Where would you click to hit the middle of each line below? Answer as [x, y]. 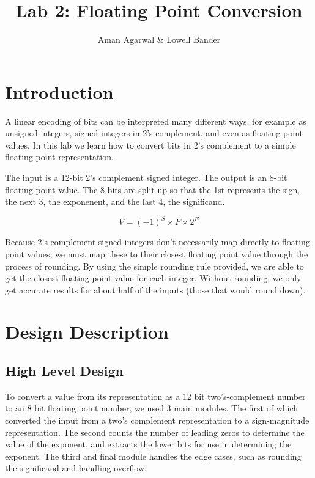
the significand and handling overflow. [76, 468]
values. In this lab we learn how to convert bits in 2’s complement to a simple [150, 145]
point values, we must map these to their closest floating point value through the [157, 253]
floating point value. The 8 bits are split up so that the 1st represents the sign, [153, 189]
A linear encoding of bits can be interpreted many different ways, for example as [156, 121]
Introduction [59, 91]
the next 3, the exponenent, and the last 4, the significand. [115, 201]
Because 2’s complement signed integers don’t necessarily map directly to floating [157, 242]
